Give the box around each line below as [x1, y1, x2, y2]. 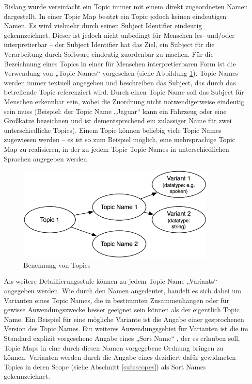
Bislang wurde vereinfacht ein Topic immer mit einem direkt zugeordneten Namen [4, 1, 248, 11]
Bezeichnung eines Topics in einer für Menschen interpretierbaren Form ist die [4, 58, 236, 68]
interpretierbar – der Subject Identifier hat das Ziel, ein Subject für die [4, 39, 215, 49]
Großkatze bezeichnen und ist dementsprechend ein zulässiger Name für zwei [4, 115, 232, 126]
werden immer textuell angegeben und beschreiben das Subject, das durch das [4, 77, 236, 87]
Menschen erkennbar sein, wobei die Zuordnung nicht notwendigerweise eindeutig [4, 96, 245, 106]
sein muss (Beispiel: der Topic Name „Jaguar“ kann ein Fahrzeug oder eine [4, 106, 227, 116]
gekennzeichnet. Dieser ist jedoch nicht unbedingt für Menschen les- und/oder [4, 30, 235, 40]
